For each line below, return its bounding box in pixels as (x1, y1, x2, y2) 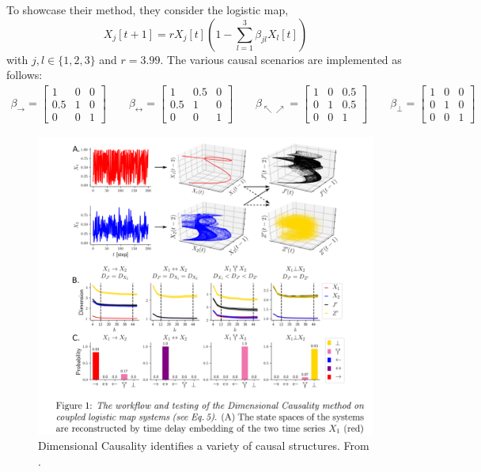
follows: (6, 66, 43, 83)
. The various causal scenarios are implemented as (160, 51, 402, 67)
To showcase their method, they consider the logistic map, (6, 2, 289, 17)
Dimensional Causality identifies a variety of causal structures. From (38, 437, 369, 454)
